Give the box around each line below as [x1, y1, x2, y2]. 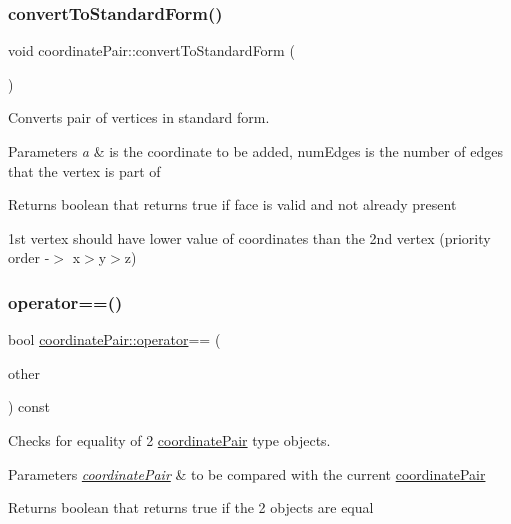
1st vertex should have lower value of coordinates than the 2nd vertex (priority [8, 227, 491, 248]
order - [8, 247, 50, 268]
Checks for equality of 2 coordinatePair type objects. [8, 429, 331, 450]
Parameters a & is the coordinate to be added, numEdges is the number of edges [8, 141, 503, 161]
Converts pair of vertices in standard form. [8, 107, 270, 128]
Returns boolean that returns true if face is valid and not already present [8, 194, 457, 215]
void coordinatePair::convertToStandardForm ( [8, 40, 295, 61]
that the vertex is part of [8, 160, 161, 181]
